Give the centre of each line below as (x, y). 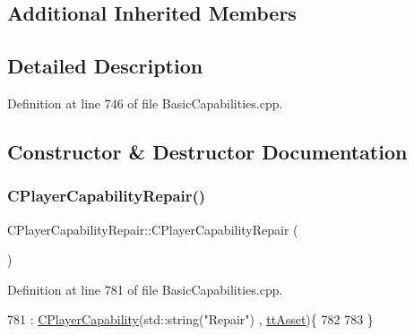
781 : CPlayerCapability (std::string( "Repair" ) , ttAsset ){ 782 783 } (190, 319)
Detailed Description (105, 66)
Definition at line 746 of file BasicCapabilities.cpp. (145, 103)
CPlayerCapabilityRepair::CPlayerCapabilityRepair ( (153, 229)
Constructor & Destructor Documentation (207, 151)
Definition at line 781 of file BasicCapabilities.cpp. (145, 289)
